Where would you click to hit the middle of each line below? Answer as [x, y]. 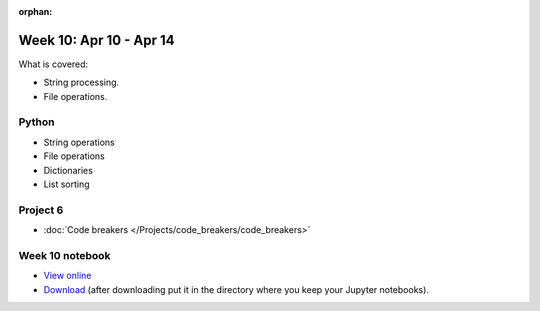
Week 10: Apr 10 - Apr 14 [96, 40]
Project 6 [41, 210]
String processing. [81, 82]
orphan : [35, 11]
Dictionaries [68, 170]
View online [67, 276]
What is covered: [53, 64]
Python [36, 122]
